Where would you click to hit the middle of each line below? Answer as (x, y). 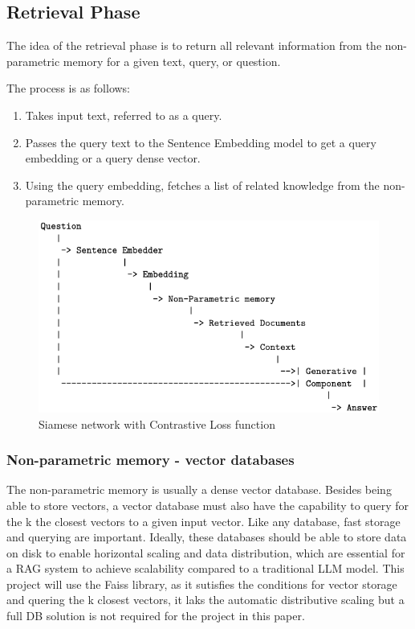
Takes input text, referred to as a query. (124, 115)
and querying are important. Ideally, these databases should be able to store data (207, 537)
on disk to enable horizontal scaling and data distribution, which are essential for (206, 552)
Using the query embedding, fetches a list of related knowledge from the (202, 185)
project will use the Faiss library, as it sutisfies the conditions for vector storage (202, 584)
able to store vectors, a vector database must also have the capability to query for (208, 505)
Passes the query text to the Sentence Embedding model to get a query (201, 142)
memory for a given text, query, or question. (172, 61)
